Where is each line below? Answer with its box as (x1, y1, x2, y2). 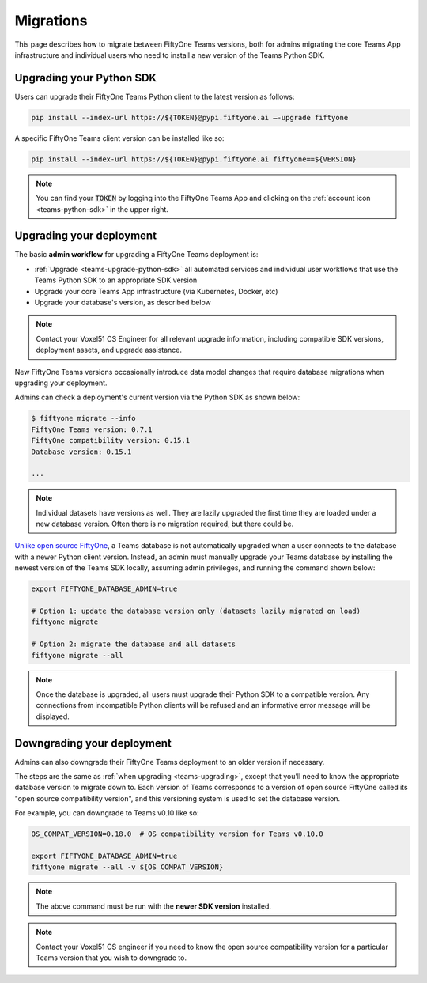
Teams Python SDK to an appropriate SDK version (34, 275, 198, 285)
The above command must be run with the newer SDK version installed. (36, 902, 272, 911)
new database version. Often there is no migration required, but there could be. (36, 519, 294, 529)
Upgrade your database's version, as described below (34, 297, 211, 308)
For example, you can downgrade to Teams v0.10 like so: (14, 808, 199, 818)
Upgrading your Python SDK (14, 71, 157, 85)
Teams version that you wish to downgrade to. (36, 953, 187, 962)
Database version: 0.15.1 (31, 447, 132, 456)
